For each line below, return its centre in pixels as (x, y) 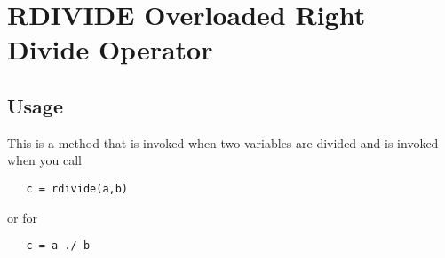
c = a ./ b (58, 246)
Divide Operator (110, 49)
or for (22, 217)
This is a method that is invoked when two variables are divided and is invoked (223, 142)
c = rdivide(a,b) (77, 188)
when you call (44, 160)
